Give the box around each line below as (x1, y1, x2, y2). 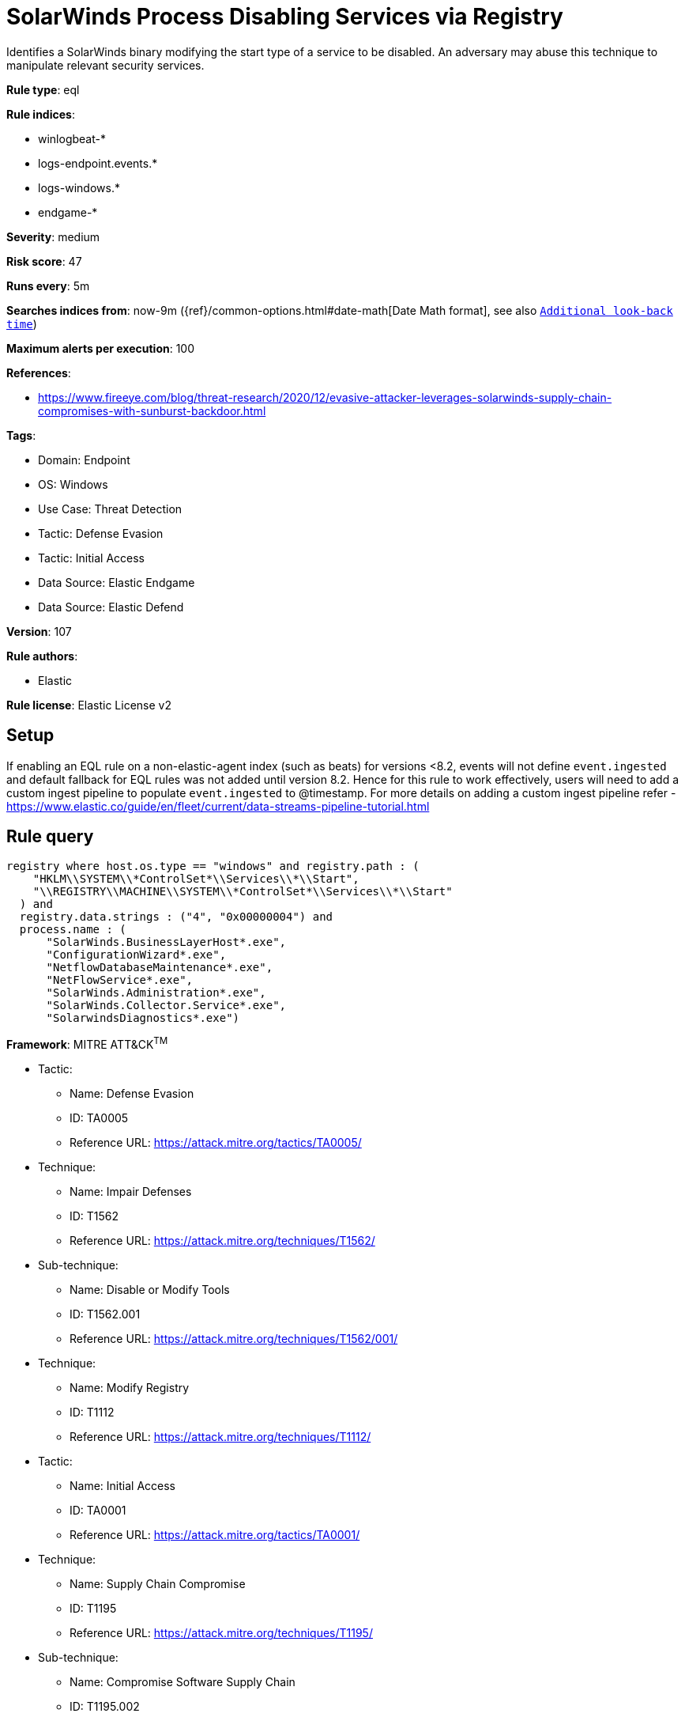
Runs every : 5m (6, 278, 90, 293)
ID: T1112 (70, 1405, 115, 1420)
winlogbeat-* (38, 131, 106, 146)
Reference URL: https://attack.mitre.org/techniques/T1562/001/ (70, 1332, 398, 1346)
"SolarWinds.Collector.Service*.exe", (46, 999, 287, 1012)
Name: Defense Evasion (70, 1087, 194, 1101)
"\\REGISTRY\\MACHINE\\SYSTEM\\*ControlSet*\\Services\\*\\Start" (32, 885, 453, 898)
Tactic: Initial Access (38, 550, 145, 565)
